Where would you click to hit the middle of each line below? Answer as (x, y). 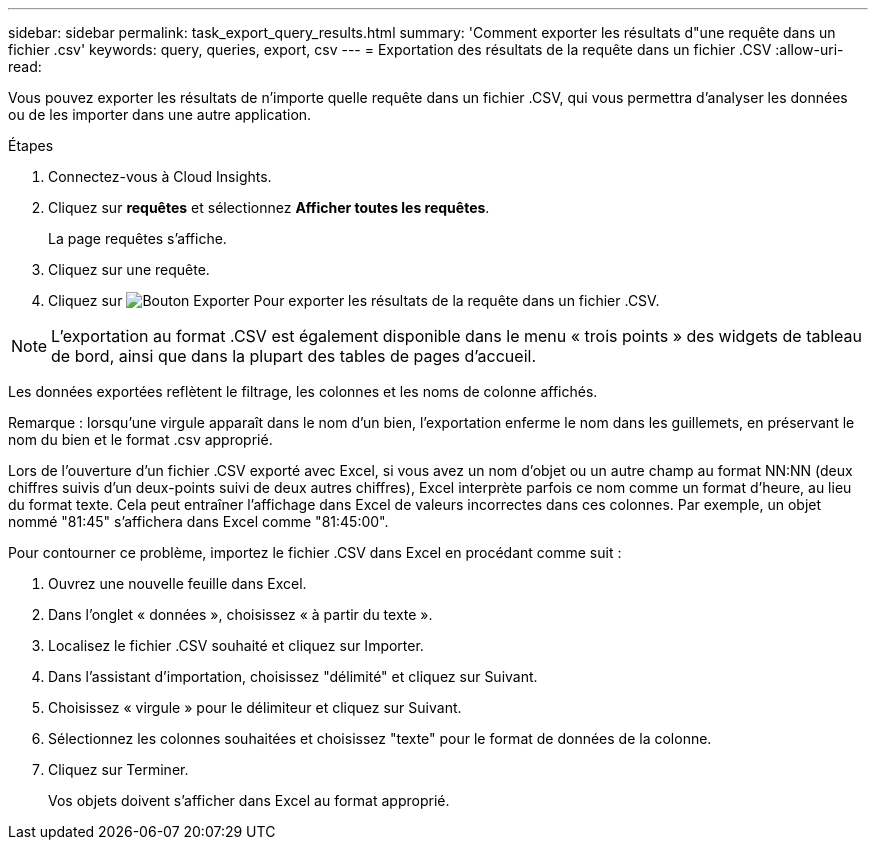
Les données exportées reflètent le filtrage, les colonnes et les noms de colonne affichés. (303, 391)
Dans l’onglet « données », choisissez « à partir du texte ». (240, 614)
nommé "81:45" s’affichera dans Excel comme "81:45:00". (198, 521)
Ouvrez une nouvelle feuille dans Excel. (177, 583)
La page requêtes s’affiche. (137, 238)
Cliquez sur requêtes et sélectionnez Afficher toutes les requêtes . (269, 207)
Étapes (31, 145)
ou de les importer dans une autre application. (160, 114)
